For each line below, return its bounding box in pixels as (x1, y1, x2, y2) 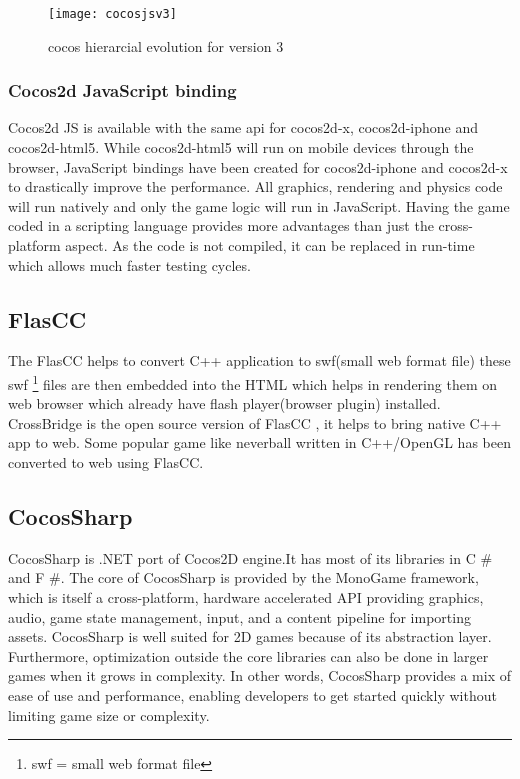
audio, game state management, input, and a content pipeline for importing (8, 606, 471, 627)
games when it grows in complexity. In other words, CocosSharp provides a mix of (8, 665, 512, 686)
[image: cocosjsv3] (48, 7, 177, 21)
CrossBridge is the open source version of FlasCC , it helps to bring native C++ (8, 412, 502, 433)
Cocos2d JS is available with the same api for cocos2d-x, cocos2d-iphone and (8, 117, 478, 138)
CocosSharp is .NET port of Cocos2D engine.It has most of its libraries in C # (8, 547, 493, 568)
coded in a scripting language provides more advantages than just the (8, 215, 434, 236)
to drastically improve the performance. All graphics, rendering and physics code (8, 176, 503, 197)
